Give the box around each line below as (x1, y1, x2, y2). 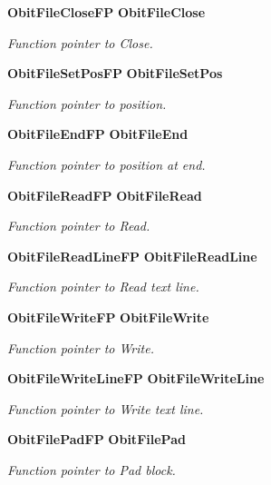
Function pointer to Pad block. (7, 460, 176, 479)
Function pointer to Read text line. (7, 277, 199, 296)
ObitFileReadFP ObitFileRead (7, 185, 202, 204)
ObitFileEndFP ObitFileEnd (7, 124, 189, 144)
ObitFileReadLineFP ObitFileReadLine (7, 246, 257, 265)
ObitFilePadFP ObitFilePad (7, 430, 186, 449)
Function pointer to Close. (7, 33, 153, 52)
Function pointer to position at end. (7, 154, 206, 173)
